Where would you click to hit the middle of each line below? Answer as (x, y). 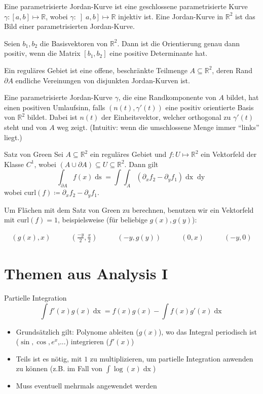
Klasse (14, 164)
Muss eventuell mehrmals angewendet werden (86, 386)
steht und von (26, 127)
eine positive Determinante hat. (159, 53)
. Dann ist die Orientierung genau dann (179, 43)
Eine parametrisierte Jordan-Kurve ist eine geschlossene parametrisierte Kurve (126, 6)
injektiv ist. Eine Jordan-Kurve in (171, 16)
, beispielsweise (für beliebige (103, 220)
